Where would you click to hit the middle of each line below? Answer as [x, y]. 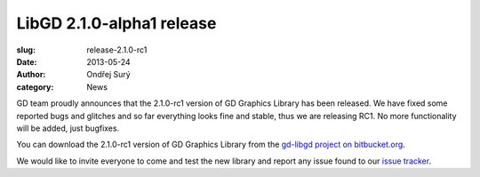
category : [35, 87]
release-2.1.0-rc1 [117, 50]
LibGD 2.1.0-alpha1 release [116, 23]
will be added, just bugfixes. [68, 128]
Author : [31, 75]
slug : [26, 50]
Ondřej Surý [108, 75]
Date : [27, 61]
